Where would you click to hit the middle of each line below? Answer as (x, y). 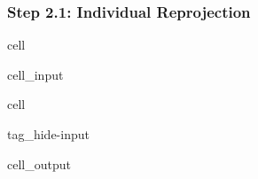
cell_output (39, 163)
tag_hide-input (48, 134)
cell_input (35, 74)
